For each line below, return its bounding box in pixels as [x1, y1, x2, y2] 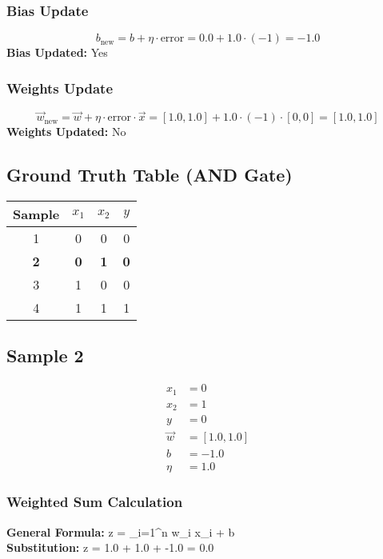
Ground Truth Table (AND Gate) [6, 162, 293, 187]
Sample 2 [6, 343, 84, 368]
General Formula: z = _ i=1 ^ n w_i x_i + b [6, 523, 235, 540]
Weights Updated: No [6, 123, 126, 140]
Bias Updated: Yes [6, 44, 108, 61]
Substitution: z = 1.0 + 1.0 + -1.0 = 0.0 [6, 539, 214, 556]
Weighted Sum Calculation [6, 492, 183, 512]
